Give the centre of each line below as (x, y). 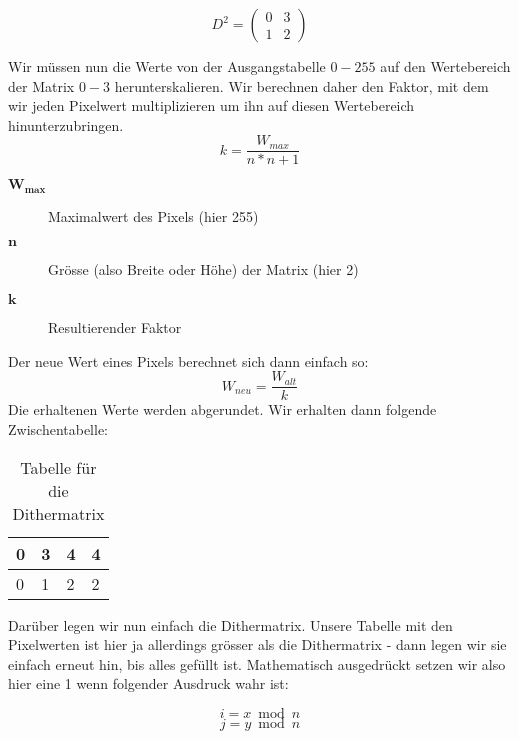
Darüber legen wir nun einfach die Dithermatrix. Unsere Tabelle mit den (230, 624)
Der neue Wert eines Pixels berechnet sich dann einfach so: (188, 360)
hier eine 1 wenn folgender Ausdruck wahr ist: (148, 683)
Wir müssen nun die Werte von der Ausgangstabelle (167, 66)
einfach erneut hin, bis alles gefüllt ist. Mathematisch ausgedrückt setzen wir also (257, 663)
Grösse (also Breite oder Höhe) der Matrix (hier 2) (203, 269)
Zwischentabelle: (58, 428)
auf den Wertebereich (445, 66)
